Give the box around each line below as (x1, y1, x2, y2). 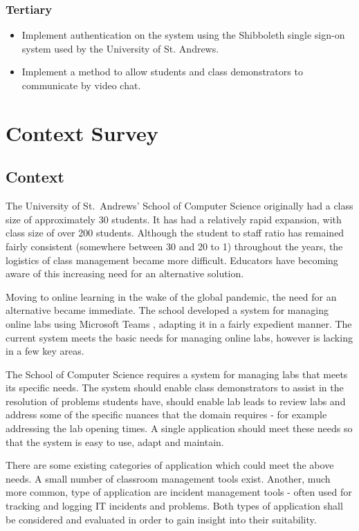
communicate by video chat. (21, 78, 141, 92)
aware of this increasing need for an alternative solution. (6, 266, 244, 281)
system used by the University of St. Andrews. (21, 41, 219, 55)
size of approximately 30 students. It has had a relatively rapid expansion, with (6, 212, 342, 226)
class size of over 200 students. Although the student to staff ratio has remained (6, 225, 344, 240)
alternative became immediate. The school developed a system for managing (6, 303, 329, 317)
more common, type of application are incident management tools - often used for (6, 485, 352, 499)
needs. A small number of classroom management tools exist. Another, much (6, 471, 331, 485)
